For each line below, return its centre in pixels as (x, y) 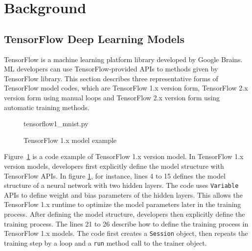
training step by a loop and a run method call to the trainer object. (105, 242)
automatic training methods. (47, 107)
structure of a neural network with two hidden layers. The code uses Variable (121, 185)
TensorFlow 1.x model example (70, 140)
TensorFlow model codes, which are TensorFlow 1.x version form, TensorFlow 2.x (126, 88)
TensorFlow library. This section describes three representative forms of (111, 78)
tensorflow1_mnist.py (56, 124)
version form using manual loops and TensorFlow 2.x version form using (112, 97)
